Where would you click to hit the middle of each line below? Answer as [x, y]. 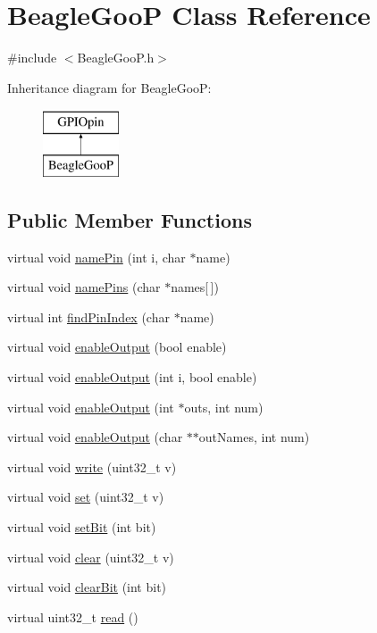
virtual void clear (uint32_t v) [91, 557]
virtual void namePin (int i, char [96, 257]
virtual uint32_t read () [73, 616]
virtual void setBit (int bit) [82, 527]
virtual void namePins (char [84, 287]
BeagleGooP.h [116, 58]
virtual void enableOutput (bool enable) [117, 347]
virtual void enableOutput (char [95, 437]
